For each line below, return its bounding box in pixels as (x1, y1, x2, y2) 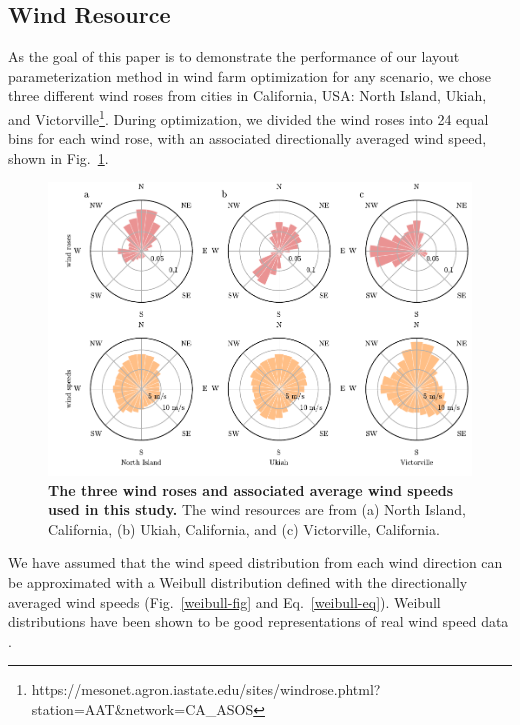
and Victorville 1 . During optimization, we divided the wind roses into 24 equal (8, 105, 489, 129)
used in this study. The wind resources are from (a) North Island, (48, 499, 466, 520)
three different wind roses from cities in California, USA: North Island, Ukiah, (8, 85, 487, 106)
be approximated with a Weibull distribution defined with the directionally (8, 571, 468, 592)
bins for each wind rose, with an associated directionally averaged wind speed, (8, 128, 487, 149)
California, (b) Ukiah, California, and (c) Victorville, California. (48, 518, 440, 539)
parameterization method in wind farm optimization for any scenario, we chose (8, 65, 491, 86)
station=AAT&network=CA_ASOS (31, 698, 254, 719)
